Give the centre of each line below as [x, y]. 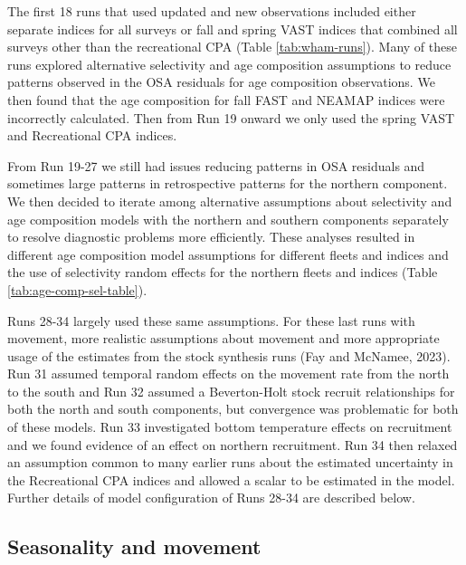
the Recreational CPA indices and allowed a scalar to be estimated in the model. [231, 479]
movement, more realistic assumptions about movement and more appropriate [223, 338]
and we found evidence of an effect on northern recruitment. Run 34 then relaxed [233, 444]
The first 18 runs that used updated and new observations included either [212, 11]
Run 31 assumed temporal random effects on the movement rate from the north [228, 373]
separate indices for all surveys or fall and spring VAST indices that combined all [233, 29]
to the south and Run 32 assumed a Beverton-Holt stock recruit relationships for [231, 391]
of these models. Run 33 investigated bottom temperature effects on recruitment [230, 427]
